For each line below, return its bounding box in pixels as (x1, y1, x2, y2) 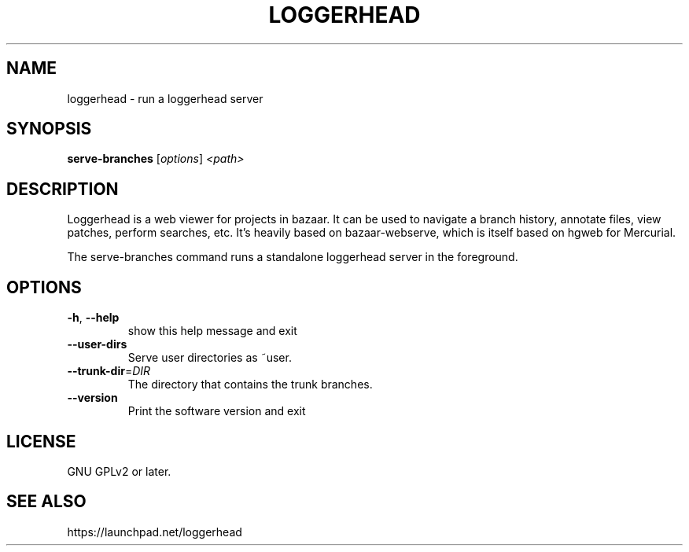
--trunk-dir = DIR (67, 364, 151, 378)
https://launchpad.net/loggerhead (67, 524, 242, 539)
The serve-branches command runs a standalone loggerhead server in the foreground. (67, 250, 518, 264)
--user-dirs (67, 337, 127, 351)
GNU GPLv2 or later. (67, 464, 171, 478)
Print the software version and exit (127, 404, 306, 418)
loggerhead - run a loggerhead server (67, 91, 263, 105)
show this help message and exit (127, 324, 297, 338)
